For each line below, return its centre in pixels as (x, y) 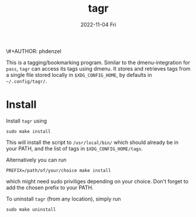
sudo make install (28, 131)
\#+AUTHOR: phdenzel (34, 51)
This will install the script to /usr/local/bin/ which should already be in (92, 142)
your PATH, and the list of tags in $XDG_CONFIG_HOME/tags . (75, 148)
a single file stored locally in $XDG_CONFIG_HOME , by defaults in (79, 75)
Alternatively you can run (36, 160)
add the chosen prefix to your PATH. (50, 187)
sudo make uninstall (31, 209)
